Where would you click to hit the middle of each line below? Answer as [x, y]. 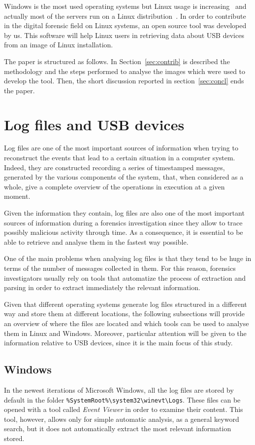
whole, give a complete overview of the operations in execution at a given [114, 186]
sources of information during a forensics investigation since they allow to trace [123, 222]
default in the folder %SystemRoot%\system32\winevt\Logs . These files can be [122, 399]
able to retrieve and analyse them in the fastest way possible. [96, 241]
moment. [17, 196]
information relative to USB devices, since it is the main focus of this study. [118, 343]
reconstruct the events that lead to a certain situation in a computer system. [120, 158]
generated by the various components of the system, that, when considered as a [124, 177]
